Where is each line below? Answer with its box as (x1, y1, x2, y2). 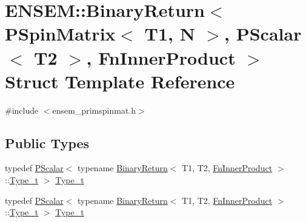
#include (5, 103, 39, 116)
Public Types (5, 133, 90, 152)
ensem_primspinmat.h (52, 103, 136, 116)
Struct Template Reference (5, 68, 235, 93)
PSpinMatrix (5, 21, 116, 46)
